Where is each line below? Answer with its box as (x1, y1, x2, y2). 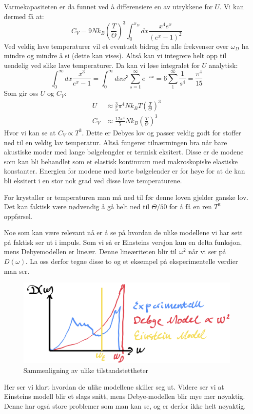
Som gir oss (4, 88, 39, 98)
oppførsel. (4, 211, 33, 221)
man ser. (4, 265, 30, 276)
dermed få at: (4, 11, 44, 21)
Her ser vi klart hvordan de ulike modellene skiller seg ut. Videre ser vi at (4, 381, 224, 392)
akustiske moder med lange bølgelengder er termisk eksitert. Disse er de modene (4, 147, 244, 157)
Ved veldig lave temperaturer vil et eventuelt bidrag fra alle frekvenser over (4, 41, 229, 51)
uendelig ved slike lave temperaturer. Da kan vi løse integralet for (4, 60, 200, 70)
